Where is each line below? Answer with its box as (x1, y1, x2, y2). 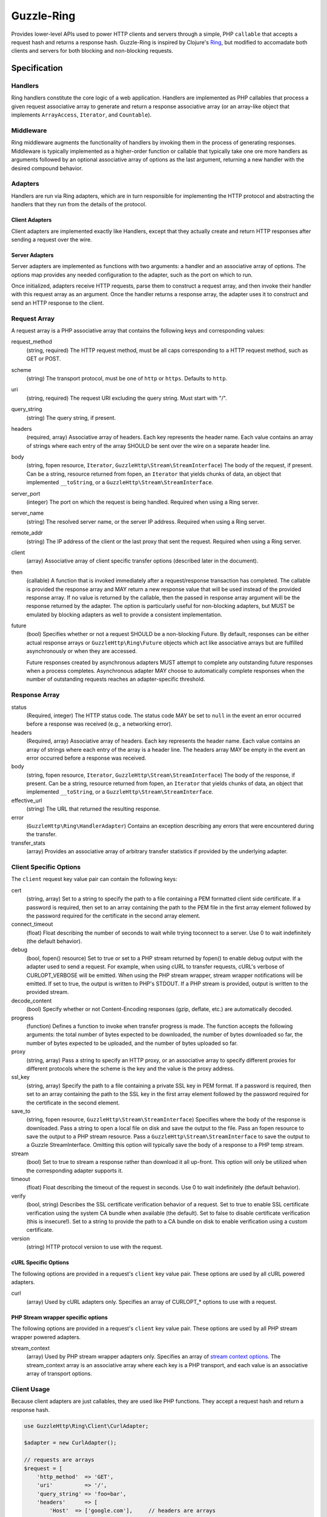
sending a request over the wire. (11, 235, 92, 243)
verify (11, 1192, 26, 1200)
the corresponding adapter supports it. (26, 1167, 124, 1174)
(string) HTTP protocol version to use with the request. (26, 1243, 163, 1251)
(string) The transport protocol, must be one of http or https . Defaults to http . (26, 374, 228, 382)
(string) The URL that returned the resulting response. (26, 805, 160, 813)
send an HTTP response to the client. (11, 299, 104, 306)
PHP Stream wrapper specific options (11, 1314, 108, 1321)
